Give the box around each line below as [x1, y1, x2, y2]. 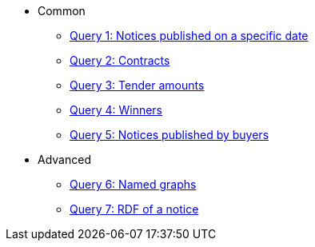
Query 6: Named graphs [70, 177, 197, 191]
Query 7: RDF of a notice [70, 202, 199, 216]
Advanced [38, 153, 91, 166]
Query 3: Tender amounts [70, 78, 205, 92]
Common [38, 4, 86, 18]
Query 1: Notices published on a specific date [70, 29, 309, 42]
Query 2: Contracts [70, 54, 170, 67]
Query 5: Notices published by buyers [70, 128, 269, 141]
